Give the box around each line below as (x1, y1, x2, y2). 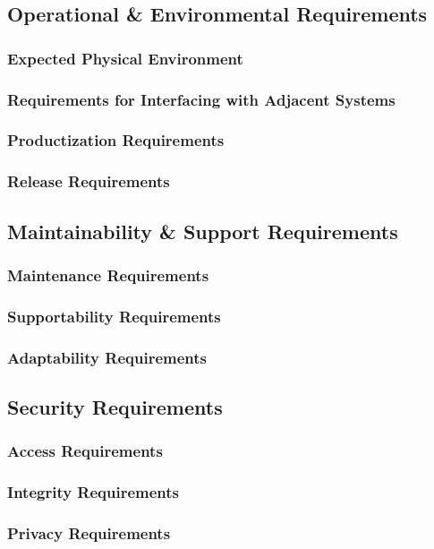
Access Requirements (7, 440, 163, 462)
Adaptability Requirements (7, 346, 207, 368)
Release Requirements (7, 170, 170, 193)
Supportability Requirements (7, 305, 221, 327)
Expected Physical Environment (7, 47, 243, 69)
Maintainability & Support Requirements (7, 217, 398, 244)
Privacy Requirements (7, 521, 171, 544)
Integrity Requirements (7, 481, 180, 503)
